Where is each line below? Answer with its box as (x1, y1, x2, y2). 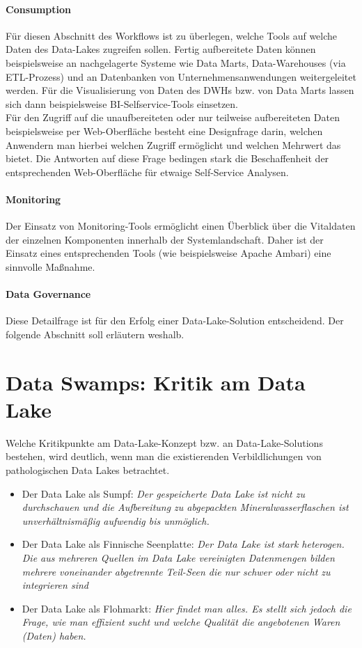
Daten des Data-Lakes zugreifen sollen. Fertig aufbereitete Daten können (6, 42, 316, 56)
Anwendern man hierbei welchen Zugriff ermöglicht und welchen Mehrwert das (6, 137, 341, 152)
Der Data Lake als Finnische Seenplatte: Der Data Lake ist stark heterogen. (22, 537, 345, 551)
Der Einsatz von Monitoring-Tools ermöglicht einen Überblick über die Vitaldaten (6, 219, 356, 233)
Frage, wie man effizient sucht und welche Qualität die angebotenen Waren (22, 615, 340, 629)
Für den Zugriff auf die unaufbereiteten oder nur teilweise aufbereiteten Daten (6, 110, 340, 125)
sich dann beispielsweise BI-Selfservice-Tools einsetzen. (6, 96, 238, 111)
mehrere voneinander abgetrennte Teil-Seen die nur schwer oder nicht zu (22, 564, 331, 578)
